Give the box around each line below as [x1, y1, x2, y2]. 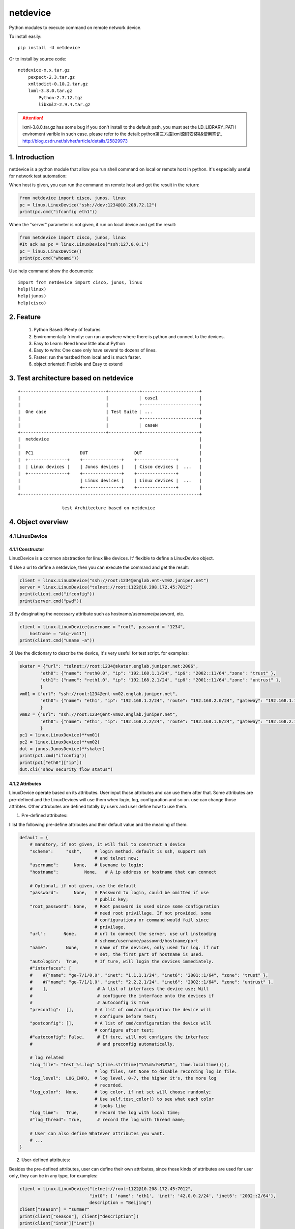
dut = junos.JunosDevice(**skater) [19, 746, 105, 752]
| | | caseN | [18, 423, 202, 428]
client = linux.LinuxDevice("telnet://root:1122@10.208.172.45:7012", [19, 1186, 194, 1192]
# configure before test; [94, 1013, 157, 1019]
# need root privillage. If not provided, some [94, 910, 211, 916]
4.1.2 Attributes [9, 781, 41, 787]
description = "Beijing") [89, 1200, 152, 1205]
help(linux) [18, 286, 47, 292]
